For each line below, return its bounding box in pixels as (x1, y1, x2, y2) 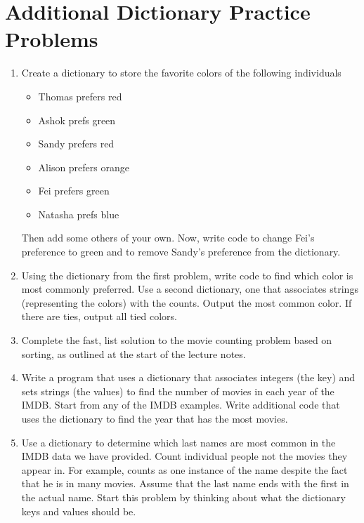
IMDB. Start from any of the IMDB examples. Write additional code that (21, 397, 340, 412)
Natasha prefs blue (38, 206, 119, 221)
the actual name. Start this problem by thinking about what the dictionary (21, 489, 346, 504)
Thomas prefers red (38, 88, 122, 103)
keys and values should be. (21, 503, 136, 518)
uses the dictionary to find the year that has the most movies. (21, 411, 288, 425)
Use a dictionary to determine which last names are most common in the (21, 435, 336, 449)
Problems (5, 25, 98, 53)
